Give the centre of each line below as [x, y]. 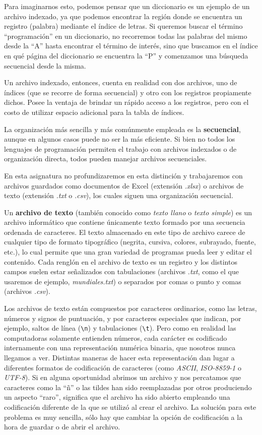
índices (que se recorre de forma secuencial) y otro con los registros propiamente [128, 92]
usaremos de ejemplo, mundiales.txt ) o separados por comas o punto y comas [123, 281]
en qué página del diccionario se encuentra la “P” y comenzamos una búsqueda [126, 55]
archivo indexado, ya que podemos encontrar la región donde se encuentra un [123, 16]
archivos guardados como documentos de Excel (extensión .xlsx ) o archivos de [124, 185]
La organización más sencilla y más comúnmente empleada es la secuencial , [122, 129]
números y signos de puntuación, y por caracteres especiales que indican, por [123, 318]
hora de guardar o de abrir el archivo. [62, 427]
